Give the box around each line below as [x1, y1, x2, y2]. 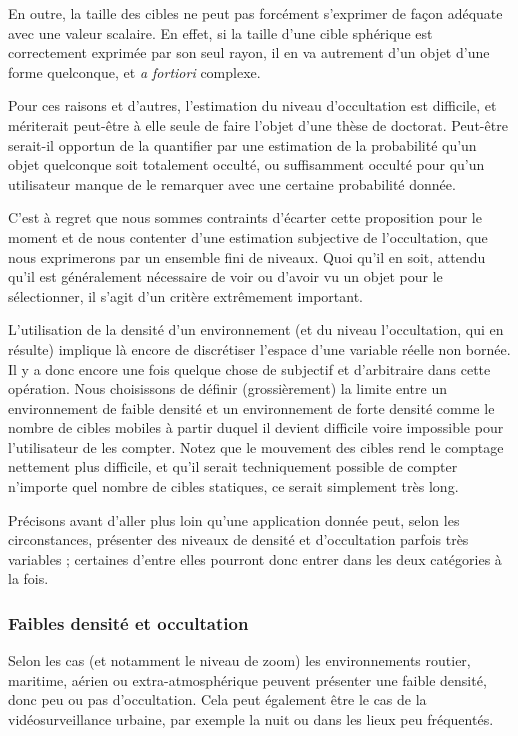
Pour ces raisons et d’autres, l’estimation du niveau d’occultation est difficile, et [8, 95, 497, 116]
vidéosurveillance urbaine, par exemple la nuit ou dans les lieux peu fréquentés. [8, 709, 494, 730]
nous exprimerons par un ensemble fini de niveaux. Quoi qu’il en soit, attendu [8, 246, 486, 267]
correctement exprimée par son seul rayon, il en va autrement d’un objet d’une [8, 42, 490, 63]
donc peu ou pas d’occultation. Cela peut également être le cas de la [8, 689, 427, 710]
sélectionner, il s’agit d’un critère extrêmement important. [8, 285, 364, 306]
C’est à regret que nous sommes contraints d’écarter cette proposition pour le [8, 207, 482, 228]
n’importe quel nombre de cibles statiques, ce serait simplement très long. [8, 476, 459, 497]
